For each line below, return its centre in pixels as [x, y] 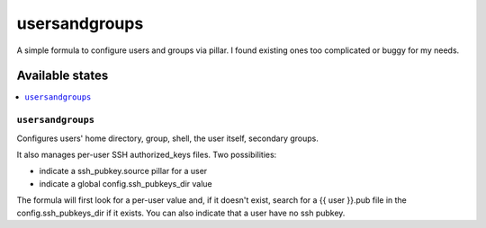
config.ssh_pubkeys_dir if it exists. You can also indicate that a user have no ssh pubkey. [181, 213]
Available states [63, 76]
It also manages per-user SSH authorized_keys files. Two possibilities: [147, 154]
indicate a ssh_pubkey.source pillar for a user [123, 171]
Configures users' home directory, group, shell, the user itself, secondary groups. [168, 138]
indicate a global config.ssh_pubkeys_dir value [126, 183]
